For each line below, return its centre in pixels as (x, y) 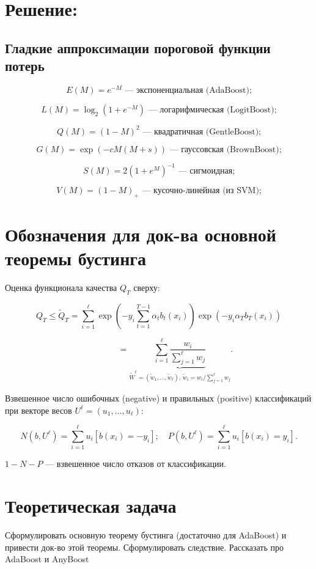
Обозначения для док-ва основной (141, 234)
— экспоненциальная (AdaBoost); (188, 91)
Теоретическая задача (91, 506)
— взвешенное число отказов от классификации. (136, 464)
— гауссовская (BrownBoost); (226, 149)
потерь (25, 66)
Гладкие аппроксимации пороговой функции (138, 47)
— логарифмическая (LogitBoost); (212, 110)
